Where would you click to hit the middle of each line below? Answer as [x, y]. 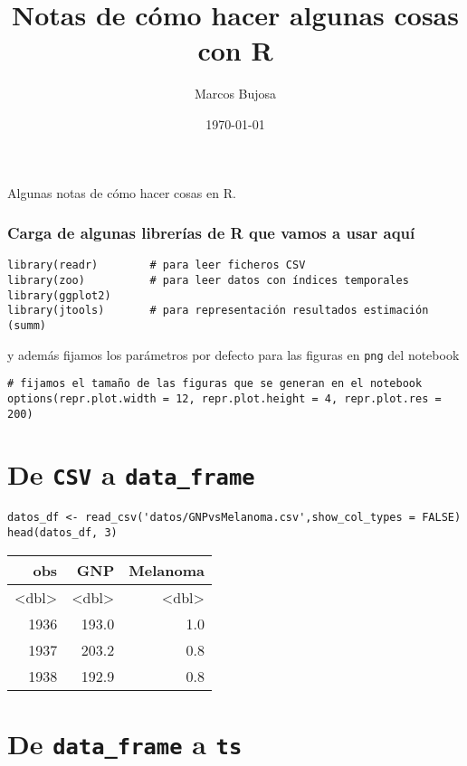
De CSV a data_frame [131, 474]
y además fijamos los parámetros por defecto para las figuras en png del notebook [233, 354]
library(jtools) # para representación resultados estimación [218, 311]
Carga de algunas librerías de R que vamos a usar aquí [211, 233]
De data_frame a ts [125, 743]
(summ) [27, 325]
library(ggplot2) [59, 295]
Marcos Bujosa [235, 94]
